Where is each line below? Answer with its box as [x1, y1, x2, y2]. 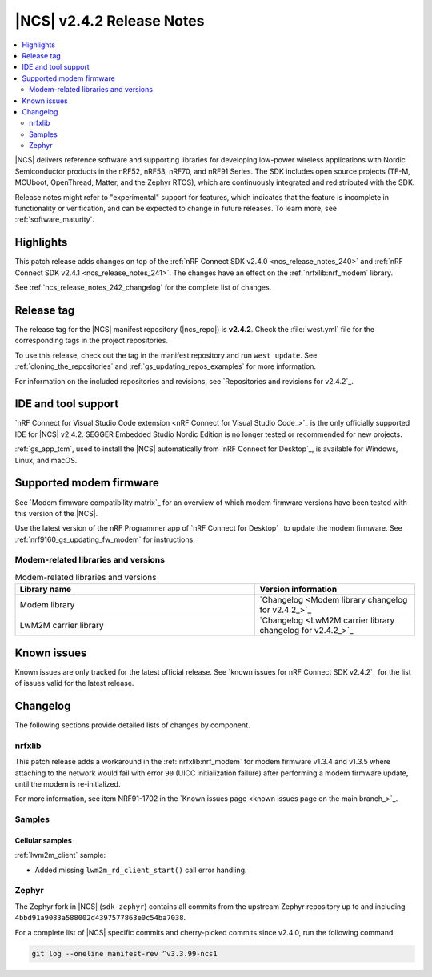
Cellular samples [14, 835, 72, 845]
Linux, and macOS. [14, 455, 78, 465]
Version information [259, 584, 338, 595]
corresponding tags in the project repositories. [14, 336, 168, 346]
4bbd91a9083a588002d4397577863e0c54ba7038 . [14, 913, 186, 923]
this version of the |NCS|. [14, 508, 98, 518]
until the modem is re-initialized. [14, 779, 121, 788]
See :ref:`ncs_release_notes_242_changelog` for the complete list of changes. [14, 282, 272, 292]
